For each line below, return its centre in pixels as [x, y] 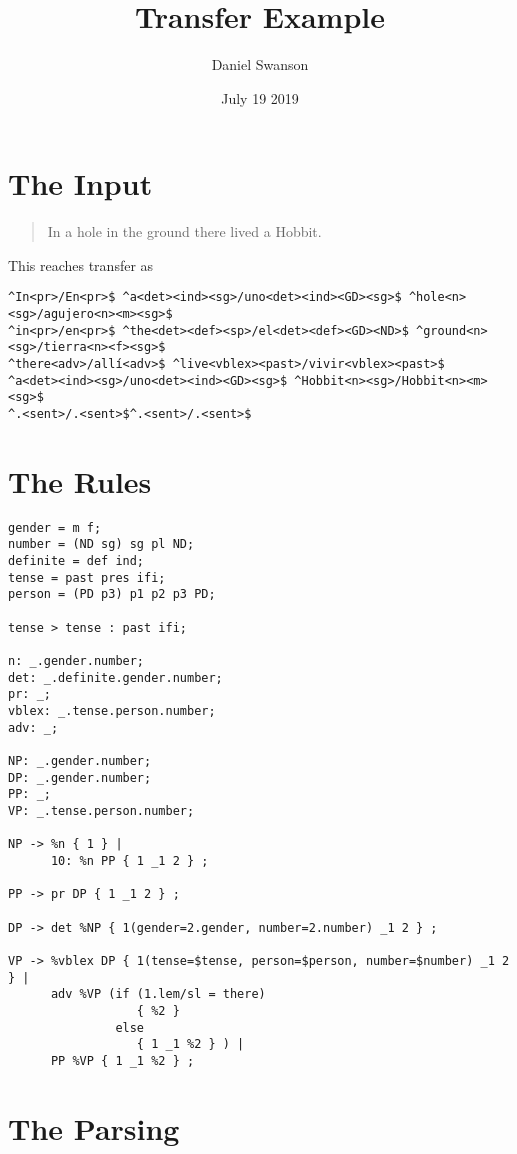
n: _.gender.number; [76, 661]
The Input [80, 183]
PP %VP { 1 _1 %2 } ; [122, 1060]
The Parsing [94, 1127]
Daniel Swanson [260, 64]
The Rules [80, 480]
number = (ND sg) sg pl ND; [101, 544]
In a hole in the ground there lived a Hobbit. [184, 231]
